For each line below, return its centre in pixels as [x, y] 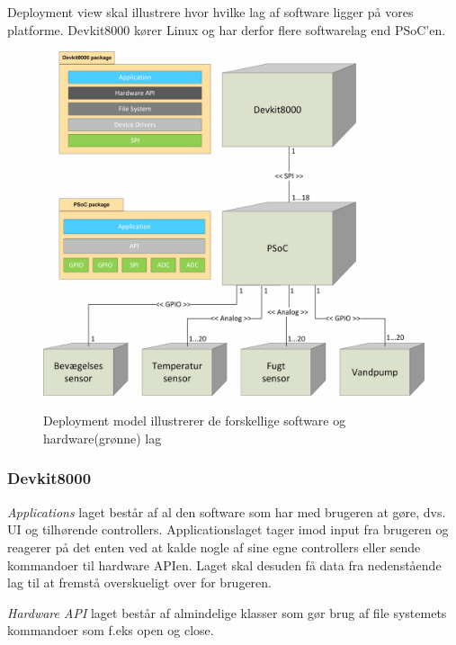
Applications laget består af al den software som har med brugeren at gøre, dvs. [227, 511]
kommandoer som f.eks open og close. [111, 630]
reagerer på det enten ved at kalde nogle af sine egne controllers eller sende [214, 546]
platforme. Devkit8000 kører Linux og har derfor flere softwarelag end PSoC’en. [227, 29]
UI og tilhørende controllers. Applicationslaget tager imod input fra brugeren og [228, 529]
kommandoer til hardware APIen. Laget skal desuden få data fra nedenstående [224, 564]
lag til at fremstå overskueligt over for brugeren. [139, 582]
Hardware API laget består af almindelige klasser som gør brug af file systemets [227, 612]
